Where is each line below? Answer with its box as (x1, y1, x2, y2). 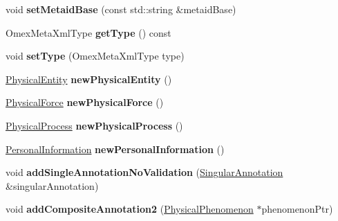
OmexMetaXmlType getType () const (6, 25, 171, 39)
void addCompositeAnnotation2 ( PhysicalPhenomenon (6, 202, 254, 216)
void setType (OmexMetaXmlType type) (6, 48, 185, 63)
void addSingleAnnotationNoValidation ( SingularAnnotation (6, 165, 283, 179)
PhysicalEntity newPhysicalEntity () (6, 71, 172, 86)
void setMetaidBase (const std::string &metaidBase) (6, 2, 236, 16)
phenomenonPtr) (261, 202, 333, 216)
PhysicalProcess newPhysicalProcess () (6, 118, 183, 132)
